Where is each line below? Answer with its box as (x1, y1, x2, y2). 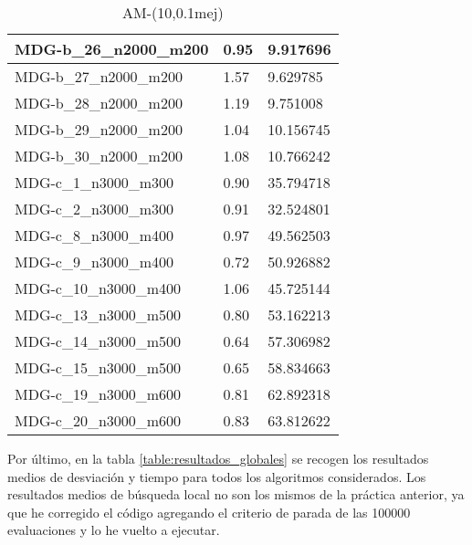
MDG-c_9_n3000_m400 (15, 251, 174, 272)
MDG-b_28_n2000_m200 (15, 92, 183, 113)
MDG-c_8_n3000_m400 (15, 225, 174, 246)
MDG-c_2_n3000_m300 (15, 198, 174, 219)
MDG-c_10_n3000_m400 (15, 278, 182, 299)
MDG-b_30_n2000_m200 (15, 145, 183, 166)
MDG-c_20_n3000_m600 (15, 410, 182, 431)
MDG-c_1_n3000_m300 (15, 172, 174, 193)
